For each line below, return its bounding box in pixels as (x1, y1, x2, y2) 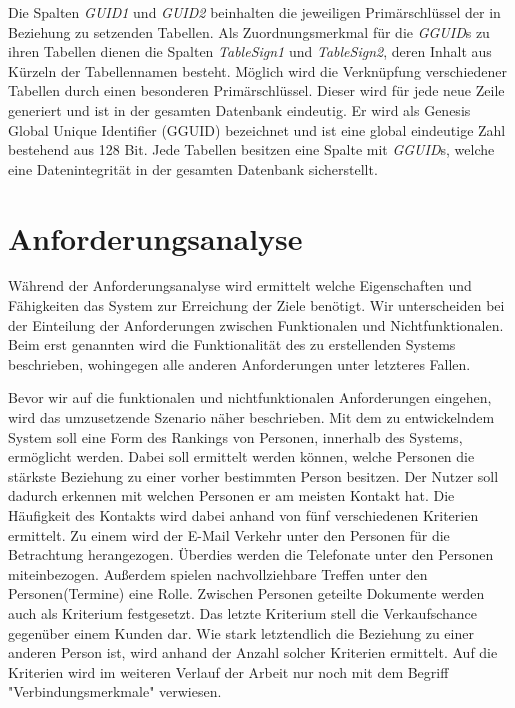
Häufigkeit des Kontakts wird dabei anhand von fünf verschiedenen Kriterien (8, 505, 479, 525)
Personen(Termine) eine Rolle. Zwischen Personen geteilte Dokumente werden (8, 583, 485, 604)
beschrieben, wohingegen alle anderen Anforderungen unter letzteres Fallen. (8, 353, 471, 374)
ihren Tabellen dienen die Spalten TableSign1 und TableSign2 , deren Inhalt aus (8, 41, 492, 62)
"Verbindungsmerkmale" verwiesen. (8, 681, 222, 702)
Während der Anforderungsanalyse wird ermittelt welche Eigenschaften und (8, 275, 472, 296)
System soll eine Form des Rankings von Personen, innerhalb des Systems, (8, 426, 463, 447)
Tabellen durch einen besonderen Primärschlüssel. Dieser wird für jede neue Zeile (8, 80, 505, 101)
